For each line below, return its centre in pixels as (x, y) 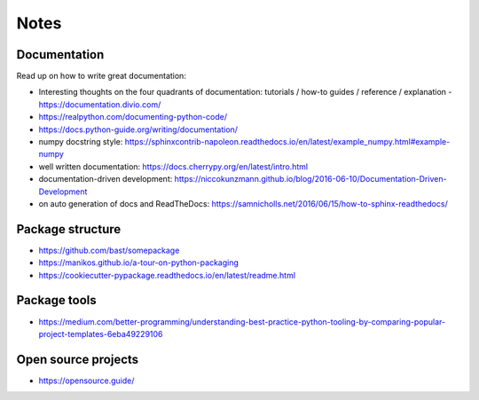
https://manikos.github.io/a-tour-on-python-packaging (139, 263)
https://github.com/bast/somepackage (109, 250)
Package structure (69, 229)
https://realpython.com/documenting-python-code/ (133, 117)
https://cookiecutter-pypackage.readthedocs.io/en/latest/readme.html (167, 275)
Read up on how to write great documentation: (101, 76)
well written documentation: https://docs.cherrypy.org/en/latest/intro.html (173, 166)
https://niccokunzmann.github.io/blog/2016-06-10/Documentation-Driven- (310, 179)
